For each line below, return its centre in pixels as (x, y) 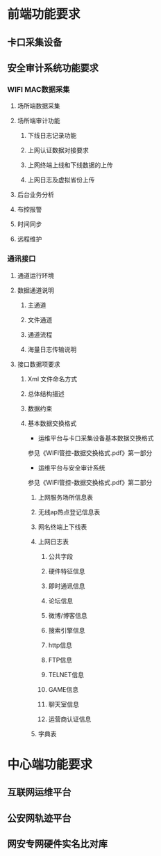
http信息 (60, 645)
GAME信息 (63, 689)
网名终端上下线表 (62, 527)
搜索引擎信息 (67, 630)
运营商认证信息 (70, 719)
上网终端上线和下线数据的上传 (70, 165)
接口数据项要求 (39, 364)
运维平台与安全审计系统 (71, 468)
